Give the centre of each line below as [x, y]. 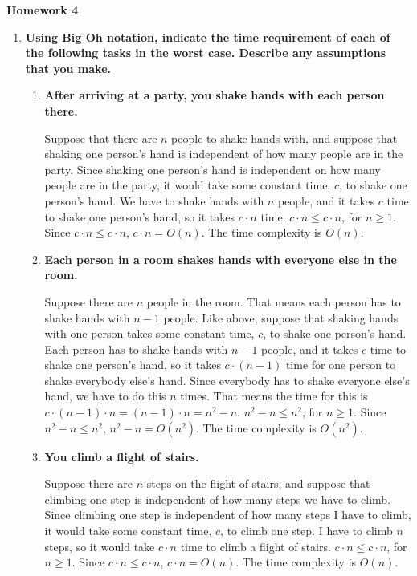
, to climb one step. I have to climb [307, 531]
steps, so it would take [100, 546]
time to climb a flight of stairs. [256, 546]
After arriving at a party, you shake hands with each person [215, 95]
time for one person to [341, 365]
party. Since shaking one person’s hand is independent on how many [213, 169]
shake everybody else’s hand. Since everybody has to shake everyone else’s [227, 380]
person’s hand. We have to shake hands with [154, 200]
